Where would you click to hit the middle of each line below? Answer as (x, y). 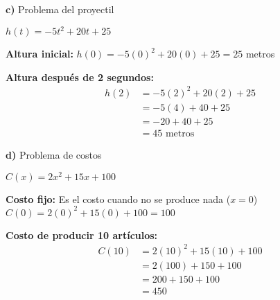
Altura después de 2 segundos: (80, 77)
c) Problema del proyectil (60, 9)
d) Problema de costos (54, 154)
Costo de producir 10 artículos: (82, 235)
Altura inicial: (40, 54)
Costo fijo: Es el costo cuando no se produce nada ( (118, 198)
